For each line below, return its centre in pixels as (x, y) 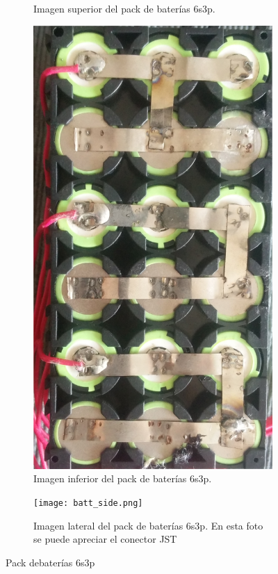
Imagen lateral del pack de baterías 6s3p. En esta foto (148, 525)
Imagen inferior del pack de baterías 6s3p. (123, 478)
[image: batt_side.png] (88, 503)
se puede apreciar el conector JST (105, 539)
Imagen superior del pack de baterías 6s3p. (124, 8)
